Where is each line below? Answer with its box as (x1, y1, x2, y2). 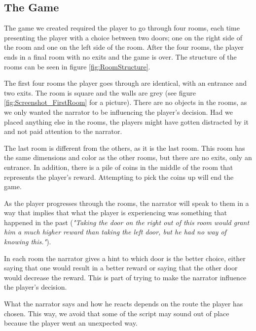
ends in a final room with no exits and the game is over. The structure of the (4, 51, 237, 62)
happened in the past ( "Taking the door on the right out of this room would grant (4, 217, 250, 227)
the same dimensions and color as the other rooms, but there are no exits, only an (4, 152, 252, 163)
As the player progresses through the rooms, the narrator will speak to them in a (4, 198, 249, 208)
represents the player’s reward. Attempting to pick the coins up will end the (4, 171, 234, 182)
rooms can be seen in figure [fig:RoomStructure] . (4, 61, 150, 71)
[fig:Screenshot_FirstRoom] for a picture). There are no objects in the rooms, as (4, 97, 247, 107)
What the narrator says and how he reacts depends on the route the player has (4, 298, 243, 309)
